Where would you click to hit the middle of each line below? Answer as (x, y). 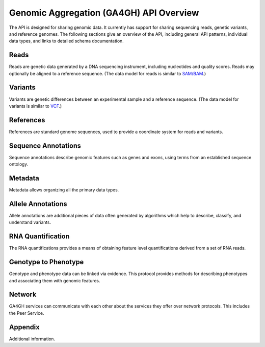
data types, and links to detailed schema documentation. (66, 41)
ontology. (19, 164)
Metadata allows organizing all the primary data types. (64, 190)
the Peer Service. (26, 313)
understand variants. (30, 222)
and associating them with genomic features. (54, 280)
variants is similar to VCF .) (36, 106)
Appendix (24, 327)
